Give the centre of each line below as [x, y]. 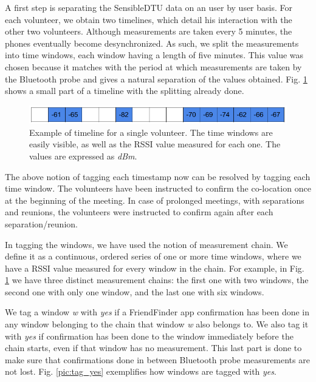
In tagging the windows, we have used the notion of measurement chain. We [146, 244]
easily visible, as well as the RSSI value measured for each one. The [155, 144]
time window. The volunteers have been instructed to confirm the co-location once [158, 188]
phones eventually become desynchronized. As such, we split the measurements [152, 43]
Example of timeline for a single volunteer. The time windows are [151, 132]
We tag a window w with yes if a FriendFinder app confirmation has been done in [157, 312]
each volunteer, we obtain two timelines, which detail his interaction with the [149, 19]
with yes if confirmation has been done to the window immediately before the [149, 336]
